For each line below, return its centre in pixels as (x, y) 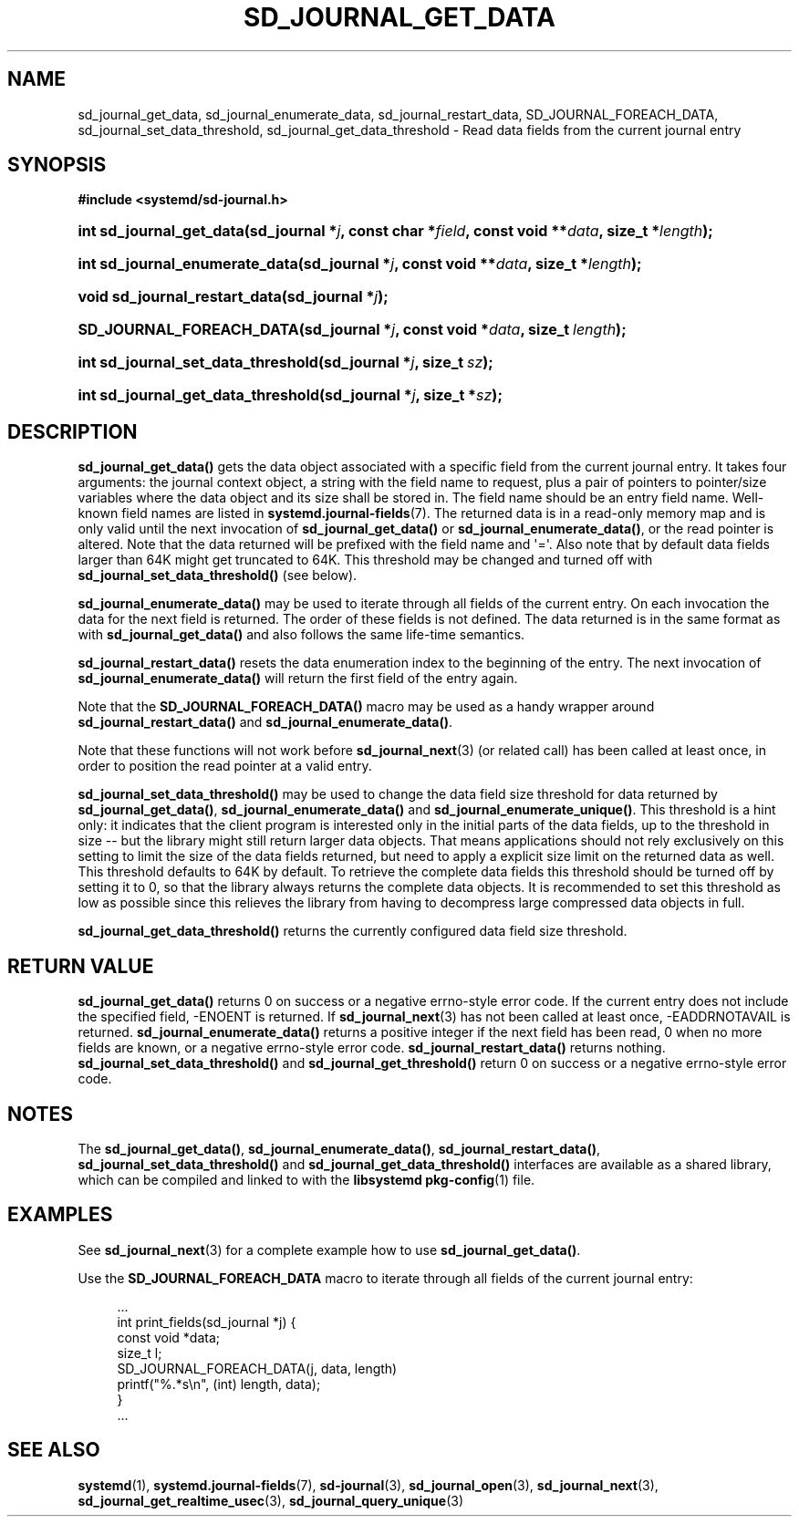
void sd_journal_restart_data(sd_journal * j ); (233, 297)
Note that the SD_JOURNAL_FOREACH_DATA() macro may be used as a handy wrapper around (366, 707)
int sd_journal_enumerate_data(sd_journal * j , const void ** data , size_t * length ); (360, 264)
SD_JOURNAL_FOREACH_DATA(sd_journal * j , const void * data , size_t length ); (352, 330)
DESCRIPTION (73, 431)
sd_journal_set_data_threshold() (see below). (218, 575)
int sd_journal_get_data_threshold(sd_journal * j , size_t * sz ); (290, 395)
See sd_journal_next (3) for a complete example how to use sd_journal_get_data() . (329, 1249)
